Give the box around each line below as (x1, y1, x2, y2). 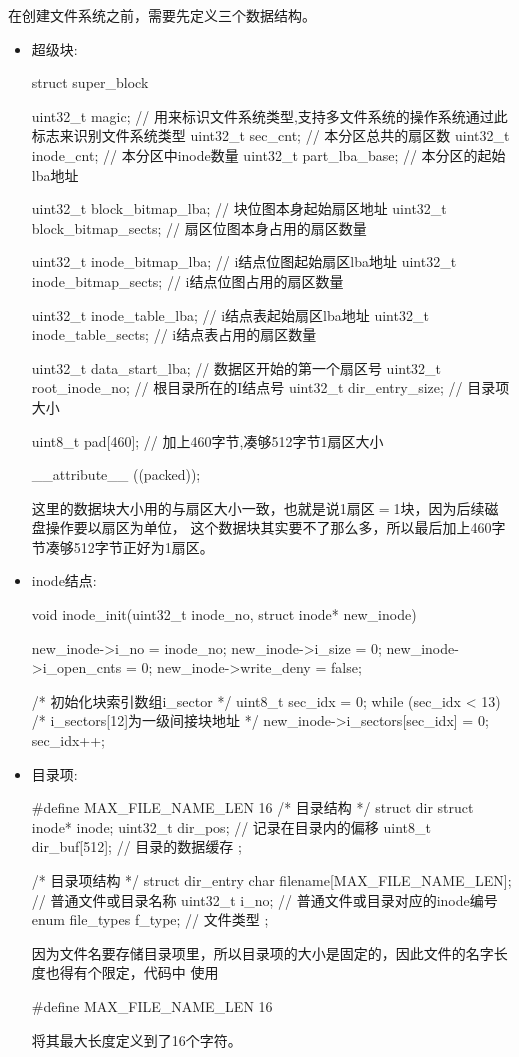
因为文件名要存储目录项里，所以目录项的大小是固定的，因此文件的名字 (31, 942, 494, 963)
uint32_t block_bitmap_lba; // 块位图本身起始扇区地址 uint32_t (31, 198, 447, 219)
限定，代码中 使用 (101, 962, 219, 983)
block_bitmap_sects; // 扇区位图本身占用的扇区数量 (31, 217, 367, 238)
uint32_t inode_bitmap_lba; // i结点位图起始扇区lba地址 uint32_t (31, 251, 457, 272)
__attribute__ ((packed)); (31, 464, 201, 485)
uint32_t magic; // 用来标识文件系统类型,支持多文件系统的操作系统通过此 (31, 105, 508, 126)
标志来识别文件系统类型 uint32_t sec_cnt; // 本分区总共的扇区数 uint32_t (31, 125, 510, 146)
